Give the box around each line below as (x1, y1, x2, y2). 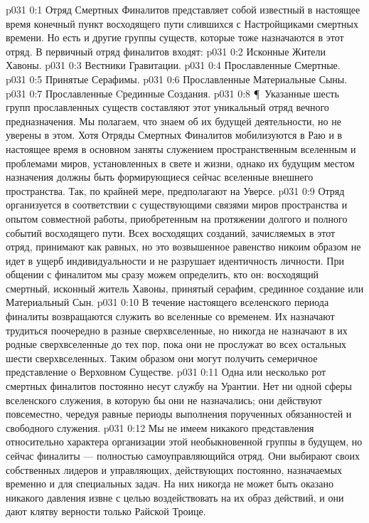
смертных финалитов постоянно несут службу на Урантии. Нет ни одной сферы (6, 379, 352, 393)
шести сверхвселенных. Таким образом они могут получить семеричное (6, 350, 318, 365)
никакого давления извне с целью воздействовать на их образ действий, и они (6, 490, 344, 504)
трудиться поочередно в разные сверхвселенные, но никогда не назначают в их (6, 322, 348, 337)
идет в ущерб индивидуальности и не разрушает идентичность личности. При (6, 253, 344, 268)
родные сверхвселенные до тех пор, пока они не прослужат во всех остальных (6, 337, 347, 352)
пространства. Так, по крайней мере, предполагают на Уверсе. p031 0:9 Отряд (6, 183, 345, 198)
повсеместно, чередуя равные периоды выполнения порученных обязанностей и (6, 406, 352, 421)
